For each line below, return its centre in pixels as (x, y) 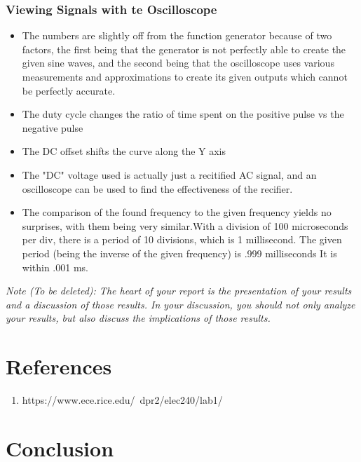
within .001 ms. (55, 267)
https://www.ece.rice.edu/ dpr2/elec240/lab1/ (122, 400)
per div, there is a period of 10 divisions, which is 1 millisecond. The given (182, 239)
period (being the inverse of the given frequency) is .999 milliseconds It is (179, 253)
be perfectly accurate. (69, 90)
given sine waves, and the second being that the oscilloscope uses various (178, 63)
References (59, 366)
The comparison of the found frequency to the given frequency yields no (177, 212)
